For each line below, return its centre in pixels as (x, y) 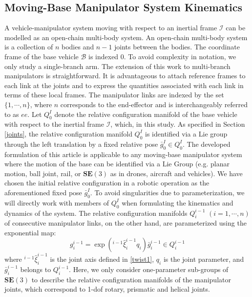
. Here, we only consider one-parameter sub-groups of (149, 269)
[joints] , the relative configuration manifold (68, 133)
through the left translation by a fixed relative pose (81, 144)
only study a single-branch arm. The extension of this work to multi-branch (117, 66)
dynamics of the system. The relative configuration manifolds (96, 213)
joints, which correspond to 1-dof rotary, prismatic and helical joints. (107, 289)
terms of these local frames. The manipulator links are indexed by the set (114, 95)
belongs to (36, 269)
